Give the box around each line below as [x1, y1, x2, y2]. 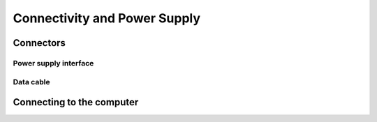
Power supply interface [13, 58, 94, 68]
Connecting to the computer [13, 96, 139, 108]
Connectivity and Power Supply [13, 10, 201, 26]
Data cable [13, 77, 50, 86]
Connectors [13, 37, 66, 49]
